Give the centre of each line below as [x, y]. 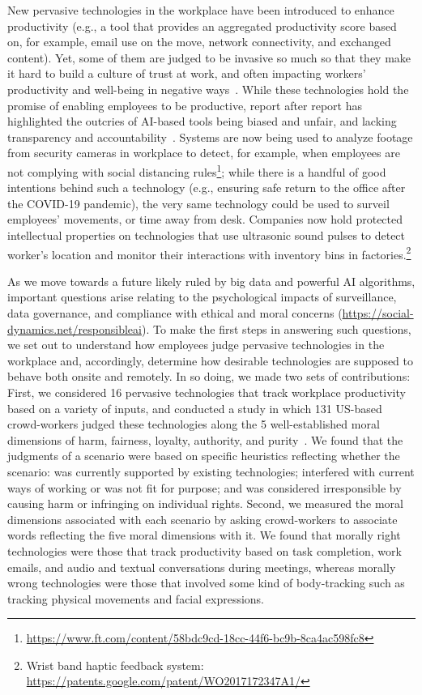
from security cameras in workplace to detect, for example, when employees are [204, 153]
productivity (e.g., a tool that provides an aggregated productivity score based [202, 26]
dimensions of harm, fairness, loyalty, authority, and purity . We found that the [205, 439]
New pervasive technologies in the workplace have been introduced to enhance [201, 10]
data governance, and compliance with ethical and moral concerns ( [175, 313]
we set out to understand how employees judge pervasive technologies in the [196, 345]
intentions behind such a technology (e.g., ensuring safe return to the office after [207, 188]
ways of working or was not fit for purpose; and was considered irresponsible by [205, 487]
